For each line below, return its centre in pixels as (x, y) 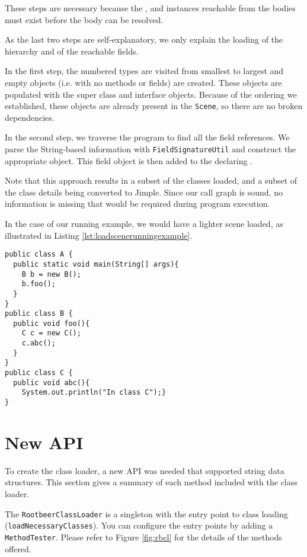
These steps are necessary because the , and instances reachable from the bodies (150, 8)
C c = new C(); (51, 333)
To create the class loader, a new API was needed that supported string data (145, 470)
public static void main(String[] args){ (96, 264)
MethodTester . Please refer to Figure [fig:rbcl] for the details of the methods (143, 537)
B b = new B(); (51, 274)
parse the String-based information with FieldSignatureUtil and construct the (151, 149)
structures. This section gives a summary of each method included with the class (151, 482)
